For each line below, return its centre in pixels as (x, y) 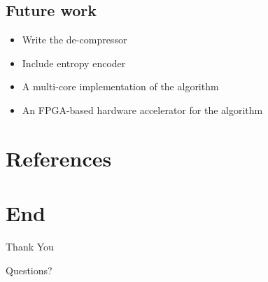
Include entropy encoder (74, 63)
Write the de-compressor (75, 40)
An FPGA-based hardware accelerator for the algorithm (142, 110)
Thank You (30, 247)
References (59, 158)
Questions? (29, 270)
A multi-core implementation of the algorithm (120, 86)
